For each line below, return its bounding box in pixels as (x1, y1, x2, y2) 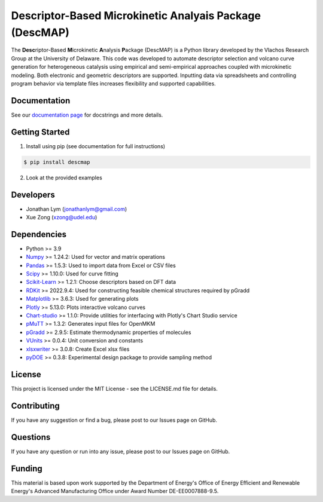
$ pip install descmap (23, 158, 90, 166)
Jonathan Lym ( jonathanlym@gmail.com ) (26, 205, 127, 212)
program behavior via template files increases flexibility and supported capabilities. (11, 79, 217, 87)
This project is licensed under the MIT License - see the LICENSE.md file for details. (11, 385, 218, 392)
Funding (11, 463, 43, 473)
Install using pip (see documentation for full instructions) (26, 142, 166, 149)
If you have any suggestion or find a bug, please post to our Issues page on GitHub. (11, 416, 218, 424)
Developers (11, 189, 55, 200)
